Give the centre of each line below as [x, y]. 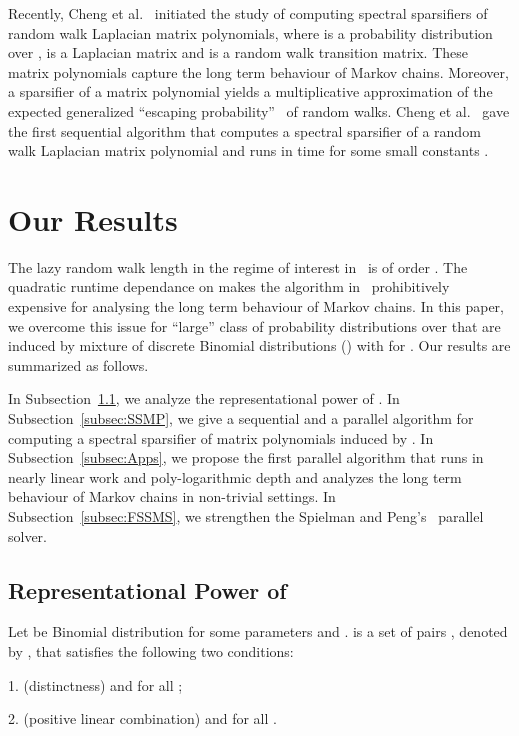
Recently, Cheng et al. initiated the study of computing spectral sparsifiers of [248, 13]
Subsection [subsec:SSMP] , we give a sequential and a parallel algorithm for [241, 418]
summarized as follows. [78, 364]
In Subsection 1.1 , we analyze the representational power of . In [204, 398]
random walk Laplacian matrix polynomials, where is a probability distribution [250, 32]
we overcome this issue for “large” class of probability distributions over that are [254, 325]
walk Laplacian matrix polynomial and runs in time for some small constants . [248, 150]
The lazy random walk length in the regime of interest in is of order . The [238, 266]
